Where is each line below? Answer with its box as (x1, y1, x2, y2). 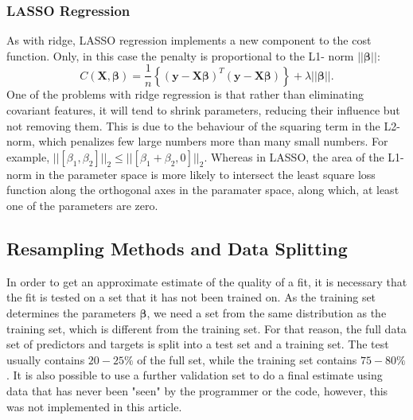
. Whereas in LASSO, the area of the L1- (204, 148, 404, 165)
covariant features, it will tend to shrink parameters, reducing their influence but (6, 102, 400, 119)
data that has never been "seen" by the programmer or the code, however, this (6, 382, 388, 399)
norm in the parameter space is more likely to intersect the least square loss (6, 165, 376, 182)
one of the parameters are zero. (6, 197, 158, 214)
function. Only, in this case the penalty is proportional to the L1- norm (6, 47, 354, 64)
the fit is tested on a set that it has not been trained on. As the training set (6, 289, 376, 305)
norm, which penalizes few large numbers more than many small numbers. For (6, 133, 388, 150)
